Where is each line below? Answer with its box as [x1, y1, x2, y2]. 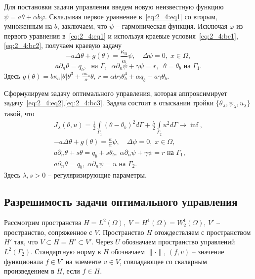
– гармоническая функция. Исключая [116, 21, 227, 31]
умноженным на [4, 21, 52, 31]
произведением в [4, 266, 54, 276]
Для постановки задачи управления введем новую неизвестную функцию [4, 1, 224, 11]
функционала [4, 256, 43, 266]
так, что [14, 236, 38, 247]
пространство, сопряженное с [4, 227, 92, 237]
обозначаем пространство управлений [122, 236, 235, 247]
